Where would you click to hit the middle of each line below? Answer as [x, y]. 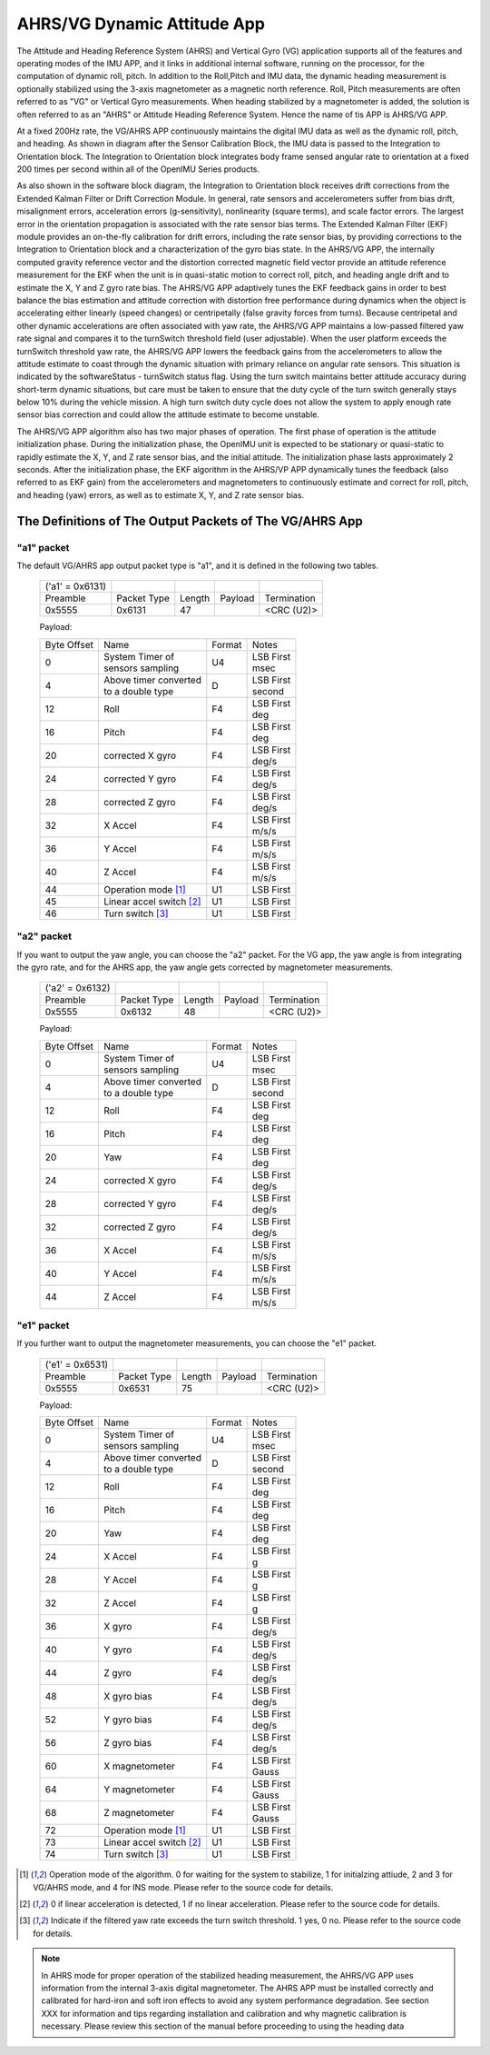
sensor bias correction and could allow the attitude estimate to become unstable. [168, 414]
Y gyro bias [128, 1720]
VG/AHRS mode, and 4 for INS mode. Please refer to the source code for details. [183, 1887]
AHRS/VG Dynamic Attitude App [141, 24]
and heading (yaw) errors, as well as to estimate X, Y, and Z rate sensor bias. [160, 494]
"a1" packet [43, 547]
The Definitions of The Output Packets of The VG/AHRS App [190, 521]
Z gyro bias [127, 1743]
